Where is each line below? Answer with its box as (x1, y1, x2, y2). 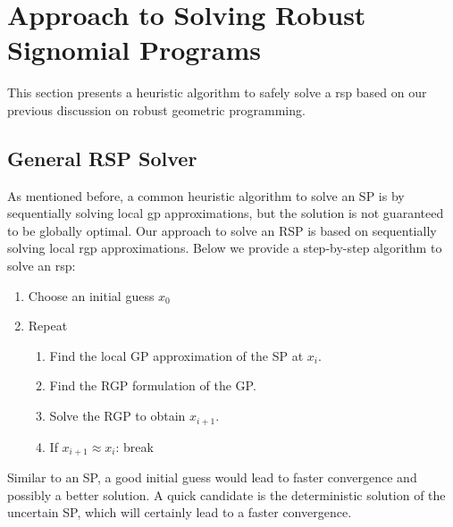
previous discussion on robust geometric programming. (7, 100, 306, 119)
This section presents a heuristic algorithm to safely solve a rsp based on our (7, 83, 427, 102)
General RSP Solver (7, 144, 197, 171)
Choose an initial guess (28, 286, 155, 305)
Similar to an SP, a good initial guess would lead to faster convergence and (7, 467, 417, 486)
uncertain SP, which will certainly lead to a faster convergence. (7, 503, 352, 522)
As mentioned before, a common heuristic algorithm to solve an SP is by (7, 186, 405, 205)
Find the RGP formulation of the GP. (49, 376, 256, 395)
